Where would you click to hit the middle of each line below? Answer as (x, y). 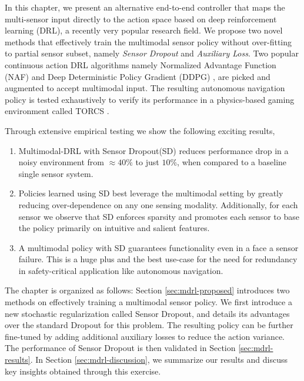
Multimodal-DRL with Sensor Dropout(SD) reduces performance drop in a (153, 150)
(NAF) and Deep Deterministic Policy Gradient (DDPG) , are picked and (138, 76)
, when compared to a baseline (232, 162)
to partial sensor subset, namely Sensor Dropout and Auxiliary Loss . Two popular (152, 53)
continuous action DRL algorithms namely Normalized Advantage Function (141, 64)
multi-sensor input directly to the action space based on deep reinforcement (141, 19)
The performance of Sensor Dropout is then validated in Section (120, 348)
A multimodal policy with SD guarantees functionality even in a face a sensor (158, 247)
